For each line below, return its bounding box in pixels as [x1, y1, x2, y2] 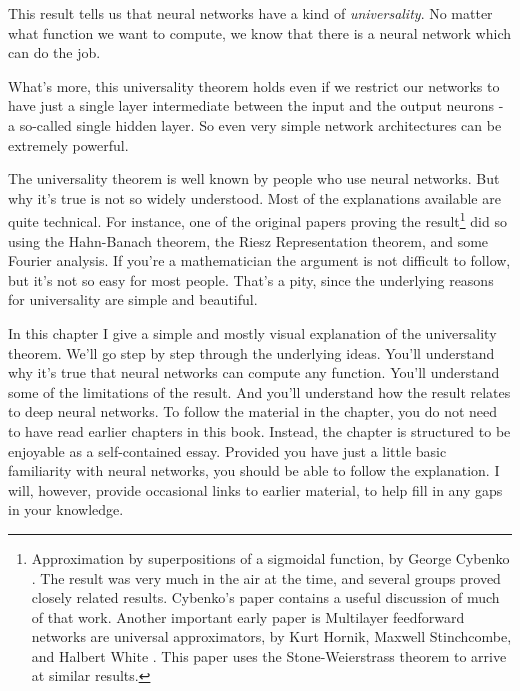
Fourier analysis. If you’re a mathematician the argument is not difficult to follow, [8, 250, 511, 271]
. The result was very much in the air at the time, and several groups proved [31, 567, 501, 588]
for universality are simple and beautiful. [8, 289, 258, 310]
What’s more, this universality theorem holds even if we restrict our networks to [8, 75, 500, 96]
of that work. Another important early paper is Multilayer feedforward [31, 606, 465, 627]
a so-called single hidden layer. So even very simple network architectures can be [8, 114, 502, 135]
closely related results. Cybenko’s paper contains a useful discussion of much [31, 587, 500, 608]
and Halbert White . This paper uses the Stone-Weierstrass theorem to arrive [31, 645, 507, 666]
